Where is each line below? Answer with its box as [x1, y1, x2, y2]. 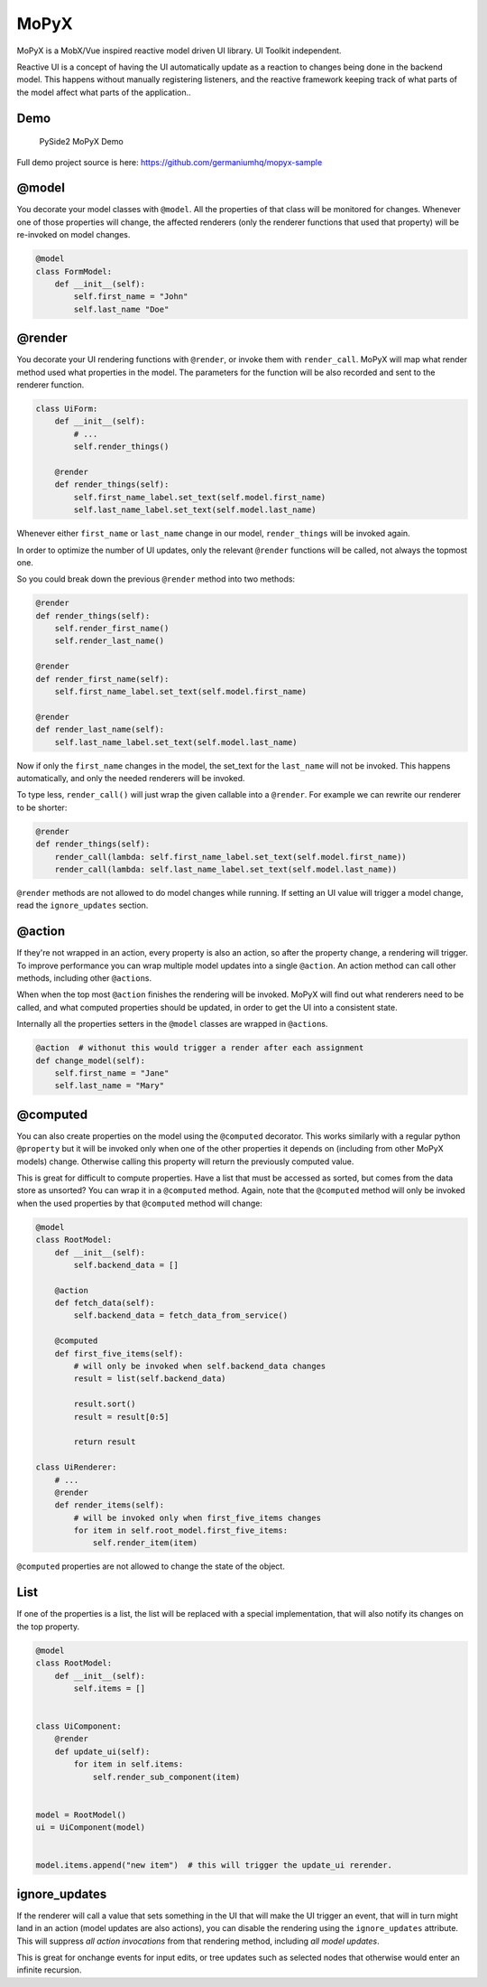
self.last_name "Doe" [73, 303, 170, 314]
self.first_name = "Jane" [54, 1068, 170, 1078]
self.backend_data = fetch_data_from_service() [73, 1311, 289, 1320]
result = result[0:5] [73, 1412, 170, 1422]
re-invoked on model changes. [16, 229, 131, 240]
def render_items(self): [54, 1500, 165, 1510]
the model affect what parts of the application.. [16, 87, 191, 98]
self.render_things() [73, 442, 170, 452]
